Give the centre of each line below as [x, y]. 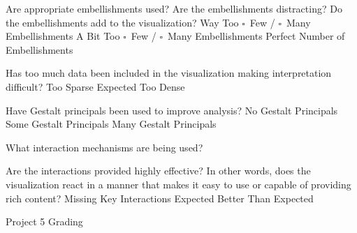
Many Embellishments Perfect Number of [256, 36]
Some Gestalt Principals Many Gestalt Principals [111, 124]
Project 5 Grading [44, 221]
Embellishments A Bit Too [63, 36]
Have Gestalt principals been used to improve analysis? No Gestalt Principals [172, 110]
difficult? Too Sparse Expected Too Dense [95, 86]
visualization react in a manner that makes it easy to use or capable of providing [178, 184]
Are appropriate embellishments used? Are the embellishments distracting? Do [174, 8]
